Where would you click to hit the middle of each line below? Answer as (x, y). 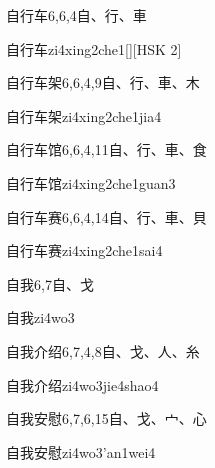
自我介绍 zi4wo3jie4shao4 (82, 384)
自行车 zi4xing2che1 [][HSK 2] (94, 48)
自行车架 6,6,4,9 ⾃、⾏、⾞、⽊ (103, 82)
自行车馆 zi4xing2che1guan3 (91, 182)
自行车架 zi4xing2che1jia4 (84, 115)
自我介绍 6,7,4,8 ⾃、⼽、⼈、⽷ (103, 350)
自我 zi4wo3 (40, 317)
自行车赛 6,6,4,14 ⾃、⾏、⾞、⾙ (106, 216)
